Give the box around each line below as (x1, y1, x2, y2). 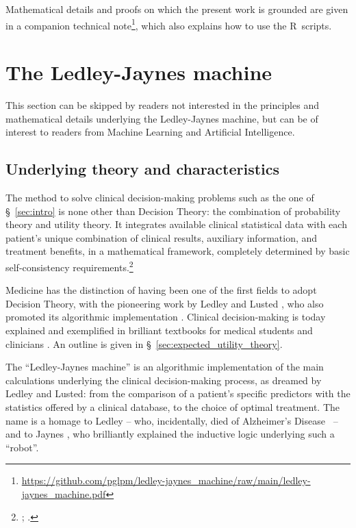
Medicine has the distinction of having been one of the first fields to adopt (5, 283, 317, 297)
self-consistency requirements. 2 (5, 257, 133, 274)
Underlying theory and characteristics (5, 158, 280, 179)
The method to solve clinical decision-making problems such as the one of (5, 190, 314, 204)
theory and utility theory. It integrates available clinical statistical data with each (5, 217, 347, 231)
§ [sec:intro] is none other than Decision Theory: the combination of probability (5, 203, 341, 218)
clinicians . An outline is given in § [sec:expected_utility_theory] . (5, 336, 283, 351)
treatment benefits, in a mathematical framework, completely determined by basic (5, 244, 350, 258)
